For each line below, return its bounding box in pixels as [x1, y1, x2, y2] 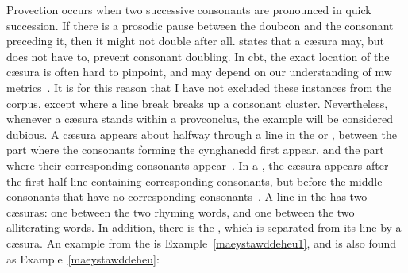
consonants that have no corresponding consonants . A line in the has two [6, 188, 368, 205]
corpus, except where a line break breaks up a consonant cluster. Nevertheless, [6, 94, 388, 111]
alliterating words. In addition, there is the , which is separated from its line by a [6, 219, 402, 236]
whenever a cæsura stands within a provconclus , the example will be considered [6, 110, 394, 127]
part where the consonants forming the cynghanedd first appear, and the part [6, 141, 384, 158]
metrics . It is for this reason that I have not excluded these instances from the [6, 79, 392, 95]
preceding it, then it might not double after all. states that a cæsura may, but [6, 33, 384, 49]
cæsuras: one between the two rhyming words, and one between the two [6, 203, 355, 220]
